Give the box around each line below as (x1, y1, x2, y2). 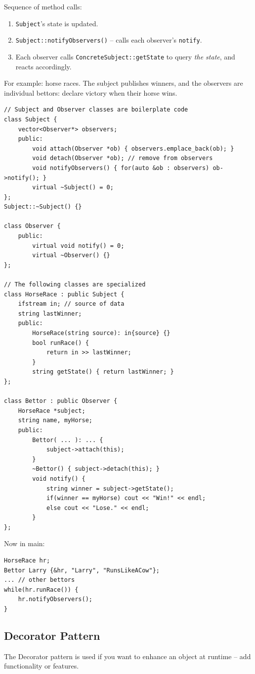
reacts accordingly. (15, 61, 72, 71)
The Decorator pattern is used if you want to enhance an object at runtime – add (4, 651, 251, 661)
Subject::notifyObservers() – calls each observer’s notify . (15, 35, 202, 45)
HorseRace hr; (4, 557, 50, 564)
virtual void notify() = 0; (32, 242, 125, 249)
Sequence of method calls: (4, 1, 82, 11)
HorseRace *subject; (18, 407, 85, 414)
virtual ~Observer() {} (32, 252, 110, 259)
